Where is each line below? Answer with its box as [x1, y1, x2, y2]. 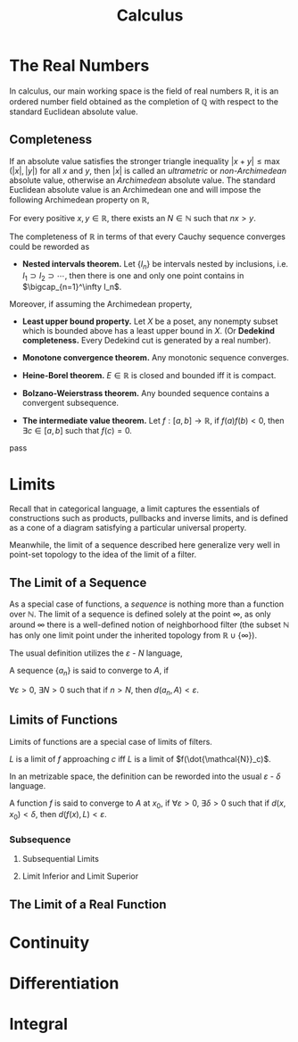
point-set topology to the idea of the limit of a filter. [9, 550, 197, 560]
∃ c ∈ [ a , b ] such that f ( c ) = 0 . [21, 426, 132, 436]
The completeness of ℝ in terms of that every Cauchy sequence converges [9, 231, 286, 242]
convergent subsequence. [21, 398, 119, 409]
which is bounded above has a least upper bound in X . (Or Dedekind [21, 326, 275, 336]
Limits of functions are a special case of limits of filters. [9, 736, 212, 747]
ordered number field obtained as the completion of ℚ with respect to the [9, 95, 279, 107]
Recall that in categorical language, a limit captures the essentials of [9, 503, 261, 514]
